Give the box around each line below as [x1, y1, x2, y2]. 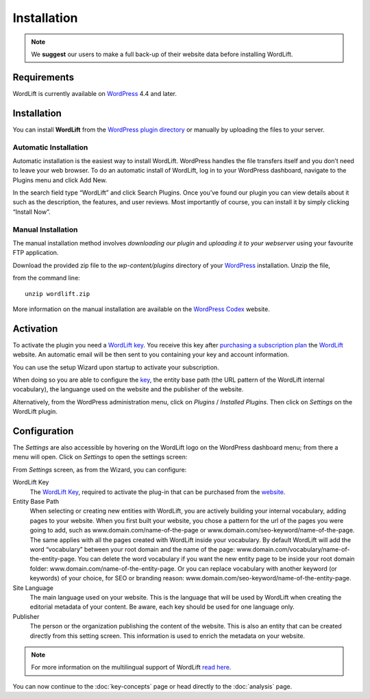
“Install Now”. [12, 208, 51, 216]
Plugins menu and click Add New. [12, 175, 108, 184]
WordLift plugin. [12, 408, 58, 416]
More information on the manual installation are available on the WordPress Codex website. [12, 305, 270, 313]
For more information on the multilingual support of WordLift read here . [31, 663, 232, 672]
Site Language [12, 583, 54, 592]
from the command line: [12, 274, 80, 282]
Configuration [12, 426, 74, 437]
